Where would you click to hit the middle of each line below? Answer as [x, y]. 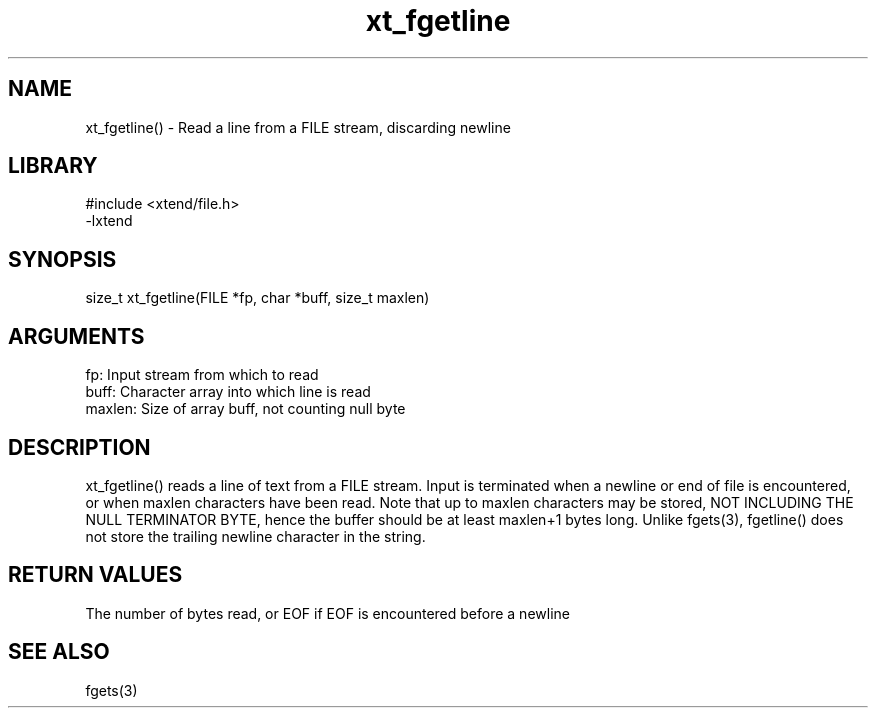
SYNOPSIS [62, 259]
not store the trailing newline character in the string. [255, 536]
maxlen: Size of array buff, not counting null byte [245, 409]
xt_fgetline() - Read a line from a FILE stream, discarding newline [298, 127]
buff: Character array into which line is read [228, 392]
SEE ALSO [59, 652]
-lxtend [109, 221]
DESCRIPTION [79, 447]
